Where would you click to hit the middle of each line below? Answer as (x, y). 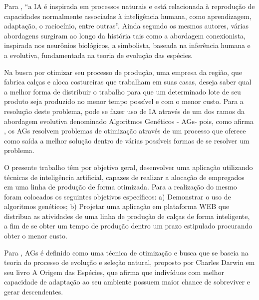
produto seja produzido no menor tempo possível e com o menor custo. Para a (124, 101)
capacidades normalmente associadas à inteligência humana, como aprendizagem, (128, 16)
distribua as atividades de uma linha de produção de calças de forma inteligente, (127, 216)
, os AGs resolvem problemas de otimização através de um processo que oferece (125, 131)
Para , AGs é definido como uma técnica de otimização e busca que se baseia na (126, 252)
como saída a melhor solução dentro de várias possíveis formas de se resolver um (127, 140)
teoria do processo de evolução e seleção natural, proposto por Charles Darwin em (129, 262)
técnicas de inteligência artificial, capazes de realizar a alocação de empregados (124, 177)
